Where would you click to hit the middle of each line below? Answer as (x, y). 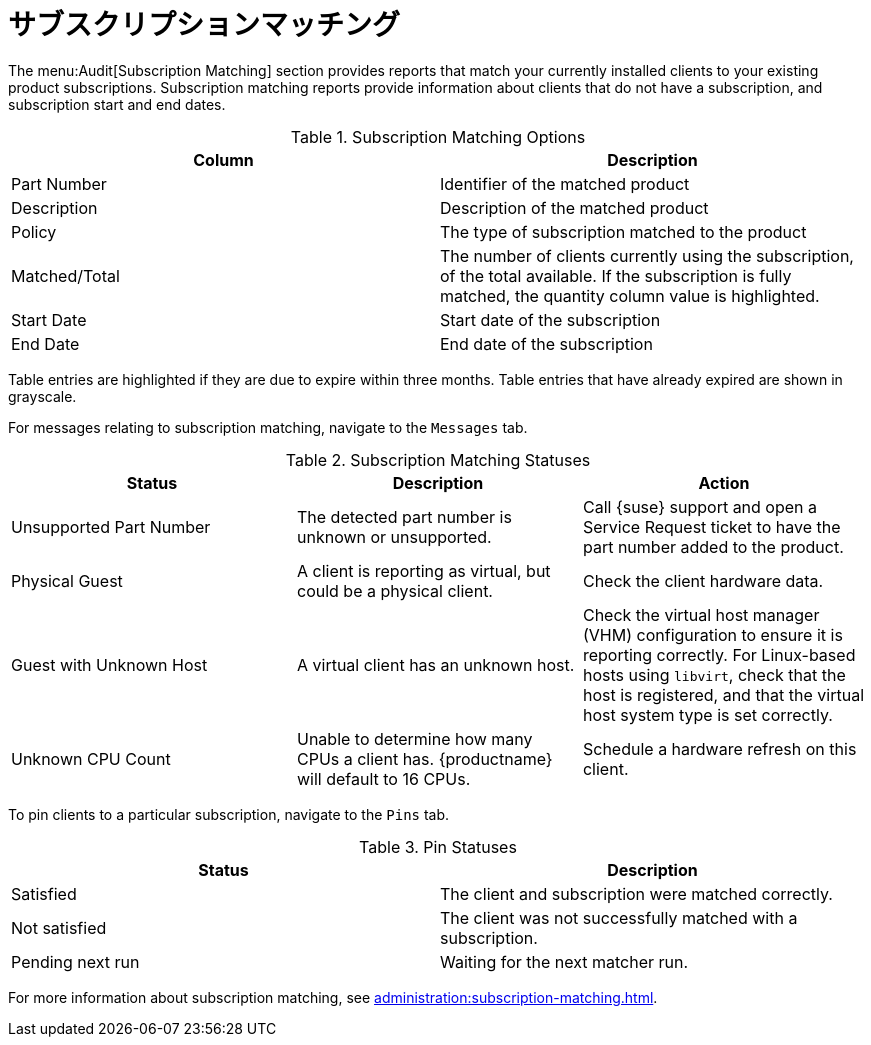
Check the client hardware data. (703, 580)
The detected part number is (404, 516)
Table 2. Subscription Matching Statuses (438, 459)
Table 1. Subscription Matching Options (438, 136)
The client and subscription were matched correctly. (636, 893)
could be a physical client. (394, 590)
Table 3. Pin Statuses (438, 846)
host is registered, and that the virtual (723, 694)
